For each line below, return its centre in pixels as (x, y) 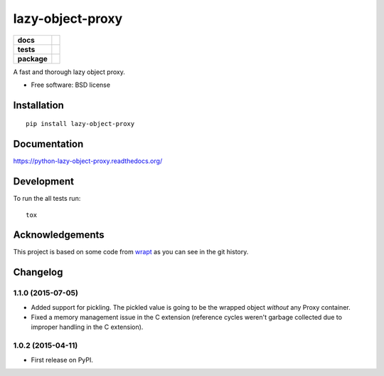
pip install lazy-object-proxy (80, 124)
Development (44, 182)
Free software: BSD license (70, 85)
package (32, 58)
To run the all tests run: (47, 199)
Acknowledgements (59, 235)
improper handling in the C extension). (87, 327)
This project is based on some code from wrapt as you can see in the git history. (131, 252)
